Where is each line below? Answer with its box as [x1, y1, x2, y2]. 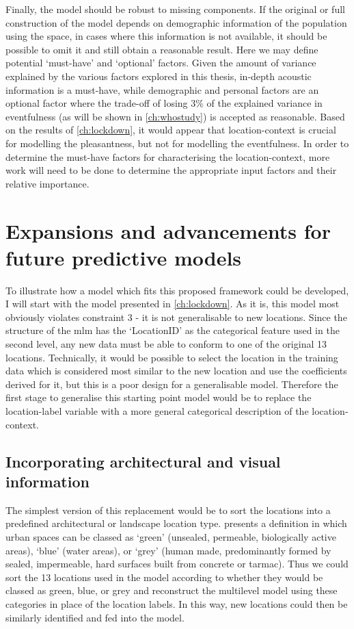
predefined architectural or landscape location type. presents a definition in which [5, 516, 347, 530]
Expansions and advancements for [5, 216, 331, 244]
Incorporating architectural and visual [5, 450, 281, 472]
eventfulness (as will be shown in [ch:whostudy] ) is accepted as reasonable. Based [5, 109, 345, 123]
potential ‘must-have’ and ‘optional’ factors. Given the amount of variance [5, 55, 316, 70]
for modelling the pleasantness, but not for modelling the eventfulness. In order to [5, 136, 349, 150]
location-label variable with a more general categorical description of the [5, 403, 309, 418]
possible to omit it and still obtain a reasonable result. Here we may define [5, 42, 318, 56]
